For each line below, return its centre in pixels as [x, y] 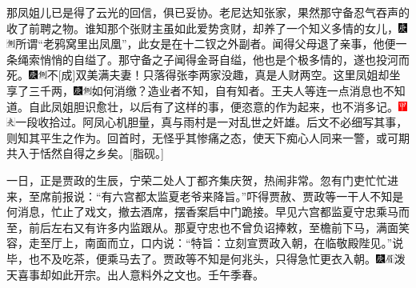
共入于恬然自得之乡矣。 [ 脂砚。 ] [85, 153]
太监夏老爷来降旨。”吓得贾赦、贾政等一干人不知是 [275, 196]
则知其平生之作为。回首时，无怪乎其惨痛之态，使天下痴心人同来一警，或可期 [208, 137]
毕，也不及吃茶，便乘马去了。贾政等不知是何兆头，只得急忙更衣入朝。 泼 [206, 258]
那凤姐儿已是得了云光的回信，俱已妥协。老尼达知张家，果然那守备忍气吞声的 [208, 12]
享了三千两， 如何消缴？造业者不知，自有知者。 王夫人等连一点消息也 [195, 90]
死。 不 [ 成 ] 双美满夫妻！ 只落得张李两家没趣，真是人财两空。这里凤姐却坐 [204, 75]
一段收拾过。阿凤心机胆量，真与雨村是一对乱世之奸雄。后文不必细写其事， [212, 122]
